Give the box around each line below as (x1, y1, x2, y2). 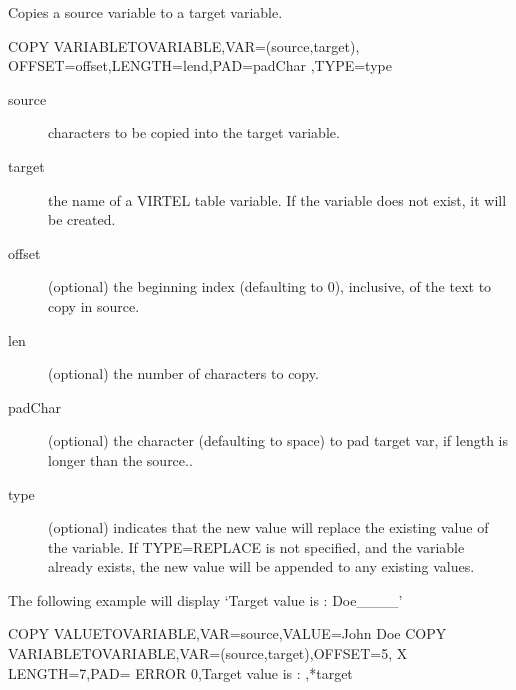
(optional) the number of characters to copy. (48, 363, 319, 384)
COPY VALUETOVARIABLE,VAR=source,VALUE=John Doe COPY (8, 623, 447, 644)
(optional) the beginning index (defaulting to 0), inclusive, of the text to (48, 276, 492, 297)
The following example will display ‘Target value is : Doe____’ (8, 589, 403, 610)
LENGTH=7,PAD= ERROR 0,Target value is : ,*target (8, 662, 353, 683)
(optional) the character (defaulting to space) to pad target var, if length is (48, 430, 508, 451)
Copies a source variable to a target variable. (8, 2, 283, 22)
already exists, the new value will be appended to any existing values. (48, 556, 475, 577)
